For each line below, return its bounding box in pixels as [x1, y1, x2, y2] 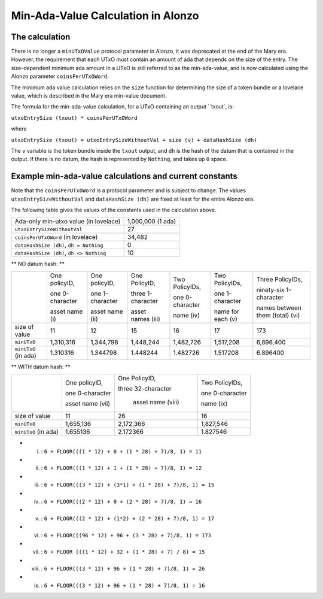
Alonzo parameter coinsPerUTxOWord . [11, 72, 109, 80]
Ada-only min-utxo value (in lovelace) [14, 217, 121, 226]
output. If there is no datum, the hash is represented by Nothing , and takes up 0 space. [11, 156, 228, 163]
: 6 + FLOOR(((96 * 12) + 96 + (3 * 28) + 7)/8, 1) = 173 [41, 531, 212, 539]
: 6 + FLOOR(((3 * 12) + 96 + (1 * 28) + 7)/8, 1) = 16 [41, 582, 205, 589]
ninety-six [256, 285, 285, 294]
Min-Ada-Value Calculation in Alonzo [11, 9, 199, 22]
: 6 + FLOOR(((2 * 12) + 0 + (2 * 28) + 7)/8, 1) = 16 [41, 498, 202, 505]
